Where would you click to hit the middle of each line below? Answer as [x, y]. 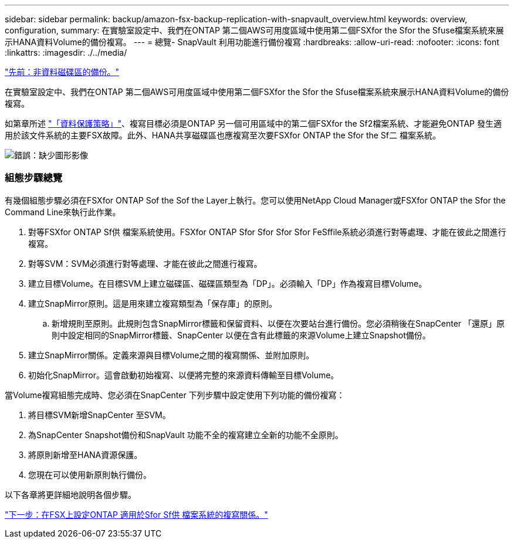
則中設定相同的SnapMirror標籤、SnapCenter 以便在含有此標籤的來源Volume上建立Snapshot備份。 [241, 335]
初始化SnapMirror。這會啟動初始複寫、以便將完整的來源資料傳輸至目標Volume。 [184, 375]
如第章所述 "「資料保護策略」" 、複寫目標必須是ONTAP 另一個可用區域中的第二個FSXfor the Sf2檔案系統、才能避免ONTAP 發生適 [253, 123]
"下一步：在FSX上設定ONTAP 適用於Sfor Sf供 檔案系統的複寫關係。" [136, 514]
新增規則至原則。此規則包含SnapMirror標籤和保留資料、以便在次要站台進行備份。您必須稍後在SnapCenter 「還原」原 [278, 323]
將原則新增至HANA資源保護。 [85, 454]
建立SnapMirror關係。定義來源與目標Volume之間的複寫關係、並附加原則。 [171, 355]
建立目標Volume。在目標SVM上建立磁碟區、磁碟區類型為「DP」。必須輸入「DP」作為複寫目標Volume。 [228, 283]
